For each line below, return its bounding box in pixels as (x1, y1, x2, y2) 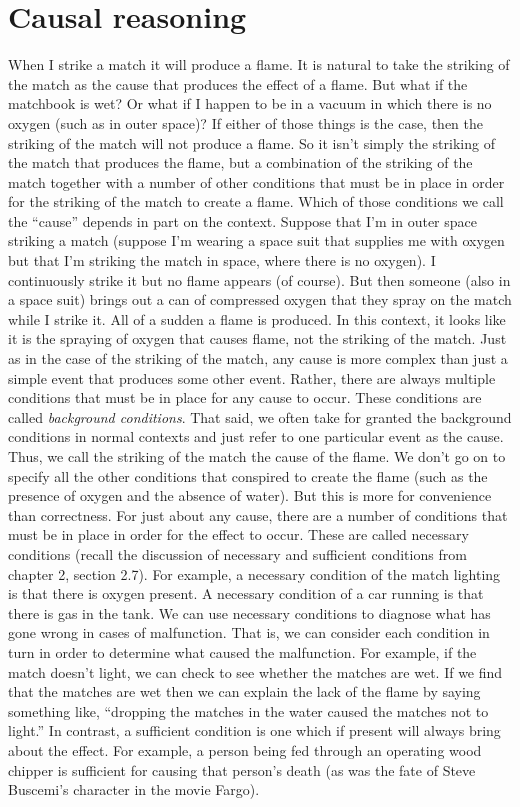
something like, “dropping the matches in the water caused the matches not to (8, 700, 489, 721)
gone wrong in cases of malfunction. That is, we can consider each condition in (8, 622, 490, 643)
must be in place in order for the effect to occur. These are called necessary (8, 524, 469, 545)
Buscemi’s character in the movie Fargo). (8, 779, 260, 800)
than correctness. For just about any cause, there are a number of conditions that (8, 504, 508, 525)
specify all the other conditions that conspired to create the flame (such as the (8, 465, 488, 486)
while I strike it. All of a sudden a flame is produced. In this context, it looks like (8, 308, 506, 329)
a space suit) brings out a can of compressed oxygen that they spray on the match (8, 289, 512, 310)
